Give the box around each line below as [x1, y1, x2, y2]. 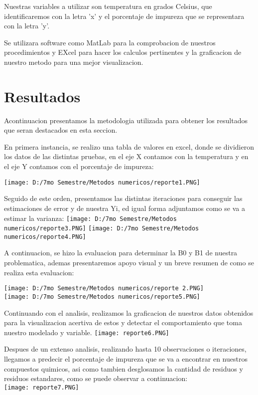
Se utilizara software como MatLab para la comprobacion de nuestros [4, 37, 216, 47]
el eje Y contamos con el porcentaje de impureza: [4, 161, 154, 172]
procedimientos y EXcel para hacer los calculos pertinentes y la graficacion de [4, 47, 242, 57]
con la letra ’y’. [4, 20, 50, 31]
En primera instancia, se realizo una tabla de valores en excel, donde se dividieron [4, 141, 254, 152]
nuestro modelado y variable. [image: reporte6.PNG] [4, 327, 169, 337]
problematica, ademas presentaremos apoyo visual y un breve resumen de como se [4, 257, 254, 268]
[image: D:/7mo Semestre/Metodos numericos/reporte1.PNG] [4, 179, 200, 186]
